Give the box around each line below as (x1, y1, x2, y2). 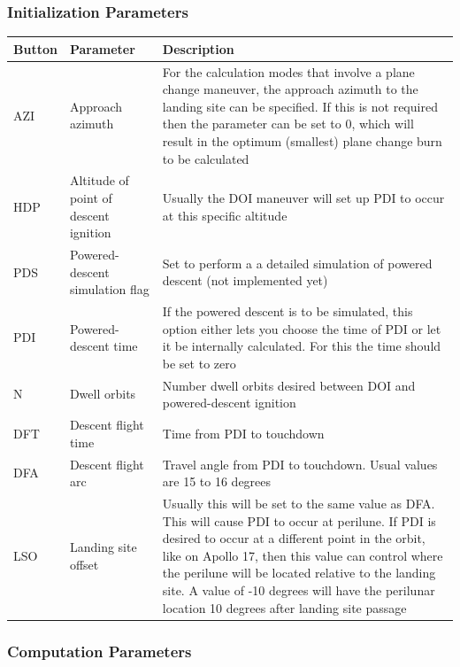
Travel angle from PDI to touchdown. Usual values (162, 454, 438, 473)
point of (69, 188, 112, 206)
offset (69, 555, 99, 573)
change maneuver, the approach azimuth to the (162, 80, 418, 98)
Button (13, 39, 57, 58)
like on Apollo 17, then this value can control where (162, 546, 443, 564)
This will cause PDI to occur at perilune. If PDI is (162, 511, 436, 530)
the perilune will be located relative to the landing (162, 563, 436, 582)
